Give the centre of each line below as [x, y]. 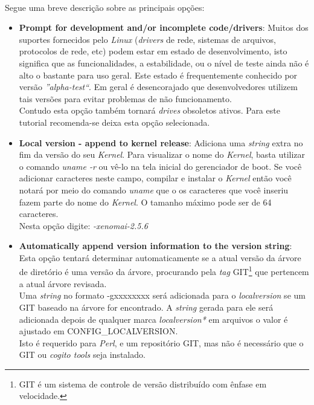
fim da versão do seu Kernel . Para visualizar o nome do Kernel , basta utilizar [162, 154]
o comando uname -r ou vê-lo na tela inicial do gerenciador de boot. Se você [160, 166]
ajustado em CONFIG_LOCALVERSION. [98, 331]
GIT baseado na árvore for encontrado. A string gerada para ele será [146, 307]
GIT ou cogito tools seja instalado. [82, 355]
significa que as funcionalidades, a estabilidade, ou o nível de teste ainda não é [164, 63]
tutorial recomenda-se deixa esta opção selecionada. [114, 122]
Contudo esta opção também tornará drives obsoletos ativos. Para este [149, 110]
